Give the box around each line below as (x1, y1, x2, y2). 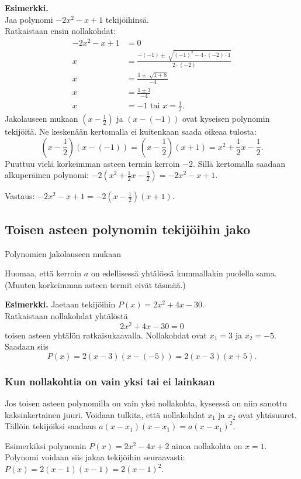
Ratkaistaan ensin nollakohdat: (5, 25, 116, 37)
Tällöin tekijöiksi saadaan (5, 420, 96, 432)
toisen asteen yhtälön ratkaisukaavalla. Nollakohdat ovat (5, 329, 207, 341)
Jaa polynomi (5, 13, 53, 25)
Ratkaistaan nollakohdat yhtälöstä (5, 310, 128, 322)
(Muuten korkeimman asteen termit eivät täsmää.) (5, 278, 186, 290)
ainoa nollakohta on (172, 439, 243, 451)
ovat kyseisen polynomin (182, 112, 270, 125)
